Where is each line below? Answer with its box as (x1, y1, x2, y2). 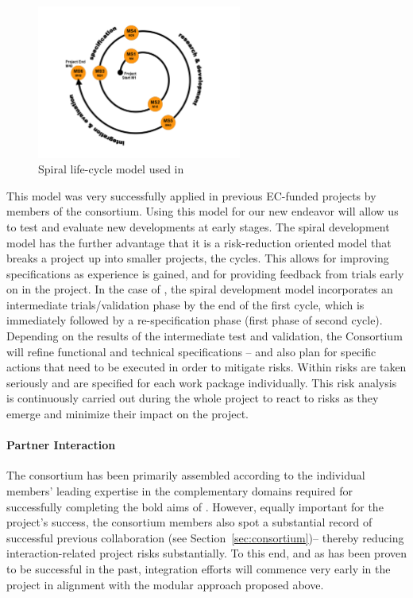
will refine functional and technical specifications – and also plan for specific (6, 343, 376, 359)
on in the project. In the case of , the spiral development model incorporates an (6, 281, 393, 297)
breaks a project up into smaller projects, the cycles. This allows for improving (6, 250, 389, 266)
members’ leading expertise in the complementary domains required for (6, 483, 353, 499)
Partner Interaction (6, 437, 116, 453)
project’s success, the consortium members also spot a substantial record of (6, 514, 372, 530)
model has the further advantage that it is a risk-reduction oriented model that (6, 234, 392, 250)
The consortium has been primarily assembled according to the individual (6, 467, 365, 483)
